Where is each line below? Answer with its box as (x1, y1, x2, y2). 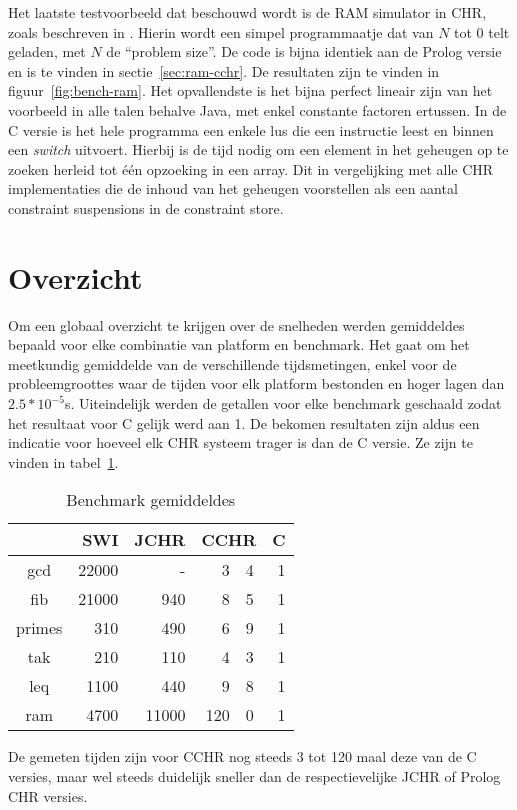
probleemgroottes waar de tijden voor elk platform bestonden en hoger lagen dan (8, 373, 505, 394)
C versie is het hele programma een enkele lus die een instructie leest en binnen (8, 119, 494, 140)
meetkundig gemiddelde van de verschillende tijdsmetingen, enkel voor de (8, 353, 457, 374)
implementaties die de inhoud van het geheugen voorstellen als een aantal (8, 178, 458, 199)
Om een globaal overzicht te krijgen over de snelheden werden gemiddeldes (8, 314, 465, 335)
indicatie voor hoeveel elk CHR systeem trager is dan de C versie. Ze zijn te (8, 432, 473, 453)
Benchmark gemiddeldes (66, 488, 236, 512)
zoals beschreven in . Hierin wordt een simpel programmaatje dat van (8, 21, 434, 42)
